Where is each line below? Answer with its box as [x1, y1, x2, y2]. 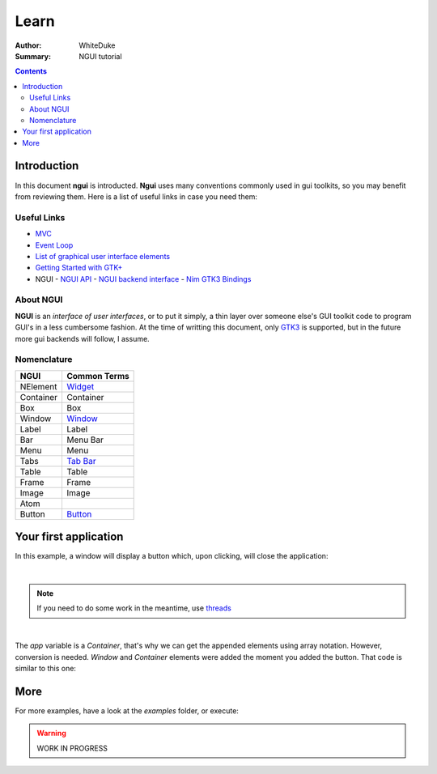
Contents [15, 66, 48, 76]
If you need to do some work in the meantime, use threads [36, 603, 232, 613]
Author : [15, 40, 42, 50]
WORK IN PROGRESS [36, 743, 108, 753]
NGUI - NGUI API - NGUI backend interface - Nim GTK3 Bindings [35, 274, 252, 283]
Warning [36, 729, 66, 738]
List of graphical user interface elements [35, 251, 170, 261]
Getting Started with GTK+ [35, 263, 123, 273]
